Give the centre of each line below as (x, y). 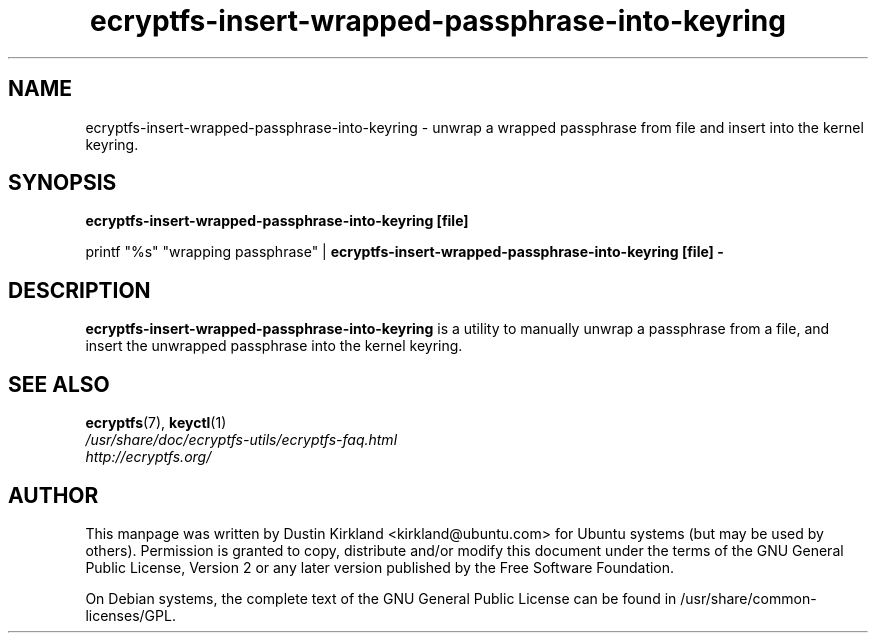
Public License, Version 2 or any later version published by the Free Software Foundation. (380, 567)
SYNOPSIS (62, 183)
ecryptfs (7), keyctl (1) (156, 423)
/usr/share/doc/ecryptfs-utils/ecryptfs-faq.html (241, 440)
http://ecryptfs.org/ (148, 457)
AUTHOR (53, 495)
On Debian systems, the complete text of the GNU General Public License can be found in (381, 598)
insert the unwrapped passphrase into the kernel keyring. (274, 346)
